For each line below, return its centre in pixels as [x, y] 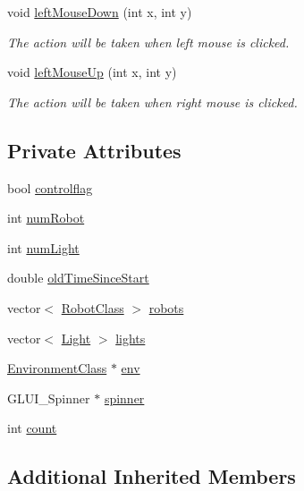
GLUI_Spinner [49, 398]
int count [32, 428]
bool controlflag [50, 187]
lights [131, 338]
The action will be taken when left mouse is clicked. [148, 42]
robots [166, 307]
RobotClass [93, 307]
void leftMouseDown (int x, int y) [100, 12]
